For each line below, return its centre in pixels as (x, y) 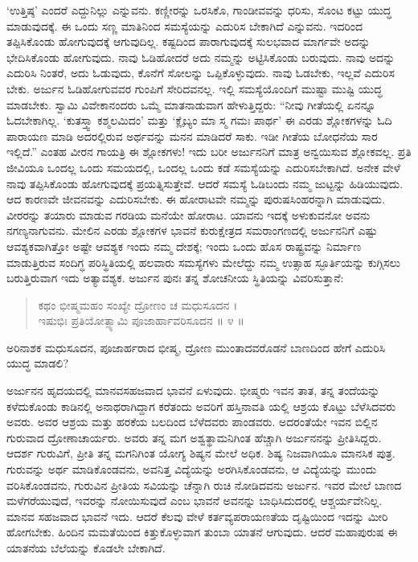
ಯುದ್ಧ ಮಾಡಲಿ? (37, 363)
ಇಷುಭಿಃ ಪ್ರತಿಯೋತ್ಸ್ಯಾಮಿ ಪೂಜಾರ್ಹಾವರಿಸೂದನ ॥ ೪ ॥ (141, 320)
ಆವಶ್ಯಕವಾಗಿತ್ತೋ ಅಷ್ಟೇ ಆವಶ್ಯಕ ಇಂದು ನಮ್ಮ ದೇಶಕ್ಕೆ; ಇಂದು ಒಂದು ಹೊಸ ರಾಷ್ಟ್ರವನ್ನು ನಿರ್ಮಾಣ (184, 246)
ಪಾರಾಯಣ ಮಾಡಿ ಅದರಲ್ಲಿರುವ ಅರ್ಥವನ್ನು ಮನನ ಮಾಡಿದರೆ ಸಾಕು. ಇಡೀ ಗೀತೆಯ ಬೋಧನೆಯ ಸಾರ (192, 135)
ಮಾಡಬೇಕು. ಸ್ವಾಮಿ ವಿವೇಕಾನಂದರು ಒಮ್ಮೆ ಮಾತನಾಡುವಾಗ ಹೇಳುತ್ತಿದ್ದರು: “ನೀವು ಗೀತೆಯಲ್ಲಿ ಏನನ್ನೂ (191, 104)
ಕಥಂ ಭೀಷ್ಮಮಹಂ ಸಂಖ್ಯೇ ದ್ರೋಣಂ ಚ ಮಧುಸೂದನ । (138, 304)
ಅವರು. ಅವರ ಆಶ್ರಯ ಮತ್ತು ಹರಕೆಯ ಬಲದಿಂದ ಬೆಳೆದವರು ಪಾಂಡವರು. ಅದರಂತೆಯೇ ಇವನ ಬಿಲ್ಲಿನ (192, 422)
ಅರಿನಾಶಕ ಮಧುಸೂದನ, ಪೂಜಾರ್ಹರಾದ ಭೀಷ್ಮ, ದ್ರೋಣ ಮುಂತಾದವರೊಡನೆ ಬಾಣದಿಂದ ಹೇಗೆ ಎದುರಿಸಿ (196, 347)
